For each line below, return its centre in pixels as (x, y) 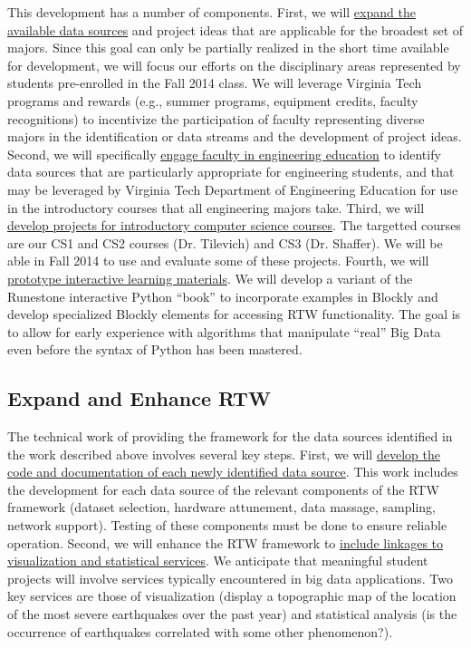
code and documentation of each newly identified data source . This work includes (233, 472)
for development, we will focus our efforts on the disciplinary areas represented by (234, 65)
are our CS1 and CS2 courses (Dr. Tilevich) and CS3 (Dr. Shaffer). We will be (225, 242)
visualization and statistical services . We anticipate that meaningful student (218, 561)
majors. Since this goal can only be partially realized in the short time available (228, 48)
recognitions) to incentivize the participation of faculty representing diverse (216, 118)
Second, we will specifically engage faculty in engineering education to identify (224, 154)
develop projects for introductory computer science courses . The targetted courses (234, 225)
